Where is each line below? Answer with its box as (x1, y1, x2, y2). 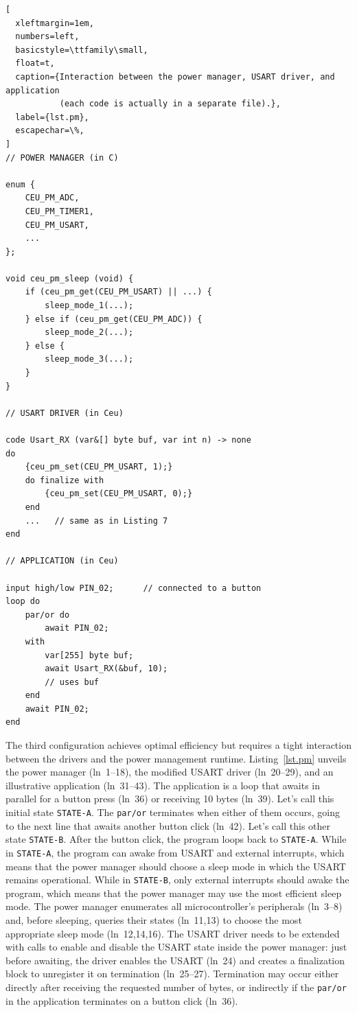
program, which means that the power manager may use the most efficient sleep (5, 885, 342, 900)
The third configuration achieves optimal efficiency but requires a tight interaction (5, 738, 352, 752)
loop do (5, 596, 41, 607)
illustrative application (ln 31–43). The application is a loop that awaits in (5, 778, 321, 792)
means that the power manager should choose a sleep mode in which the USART (5, 859, 346, 873)
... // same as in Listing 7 (25, 515, 168, 526)
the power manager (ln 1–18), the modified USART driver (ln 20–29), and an (5, 765, 334, 779)
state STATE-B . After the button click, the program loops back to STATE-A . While (5, 832, 347, 846)
